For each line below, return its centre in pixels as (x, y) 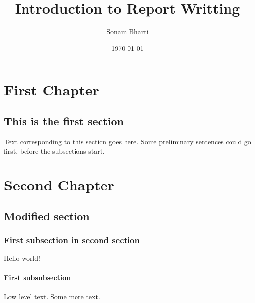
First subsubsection (38, 277)
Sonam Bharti (127, 32)
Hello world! (22, 258)
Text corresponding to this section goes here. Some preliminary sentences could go (127, 141)
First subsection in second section (72, 240)
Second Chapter (59, 185)
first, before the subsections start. (54, 151)
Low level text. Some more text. (52, 296)
